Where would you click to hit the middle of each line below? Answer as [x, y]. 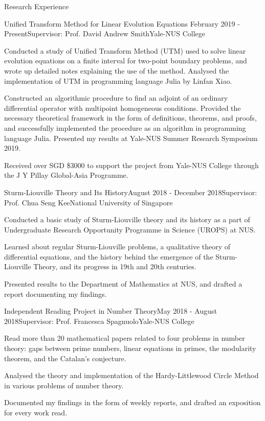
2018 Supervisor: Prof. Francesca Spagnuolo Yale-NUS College [99, 321]
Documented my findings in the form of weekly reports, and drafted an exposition [132, 402]
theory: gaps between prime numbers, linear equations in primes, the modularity [130, 348]
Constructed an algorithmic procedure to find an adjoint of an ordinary [116, 98]
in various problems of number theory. [64, 385]
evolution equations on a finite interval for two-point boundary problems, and [126, 61]
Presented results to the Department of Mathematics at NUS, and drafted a [123, 284]
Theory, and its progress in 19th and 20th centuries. [115, 266]
